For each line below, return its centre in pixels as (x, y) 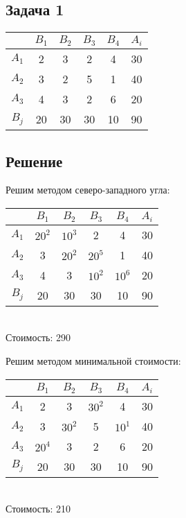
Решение (34, 161)
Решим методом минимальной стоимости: (93, 361)
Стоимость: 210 (38, 509)
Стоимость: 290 (38, 337)
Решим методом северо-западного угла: (88, 190)
